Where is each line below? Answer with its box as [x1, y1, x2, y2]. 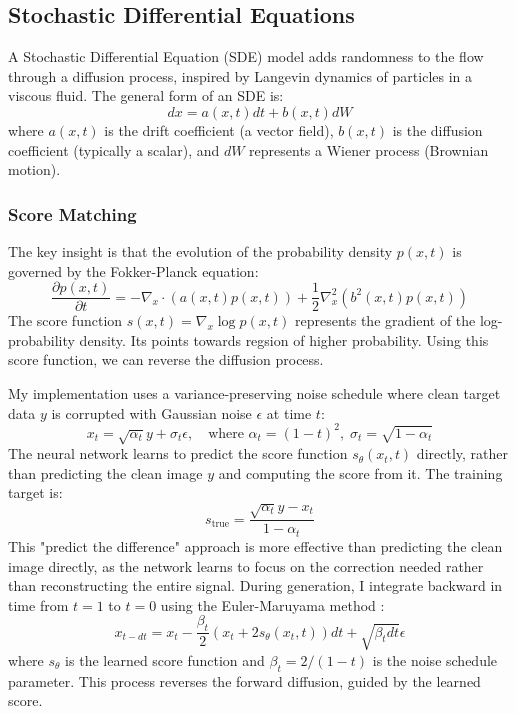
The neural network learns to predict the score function [8, 443, 348, 464]
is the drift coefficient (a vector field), [104, 119, 334, 140]
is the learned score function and [65, 649, 265, 670]
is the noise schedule [372, 649, 498, 670]
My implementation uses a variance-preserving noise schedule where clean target [8, 383, 501, 404]
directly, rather [416, 443, 509, 464]
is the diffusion [392, 119, 483, 140]
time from [8, 594, 69, 615]
